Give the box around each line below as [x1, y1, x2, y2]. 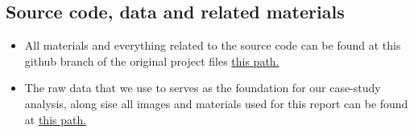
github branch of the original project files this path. [24, 52, 279, 69]
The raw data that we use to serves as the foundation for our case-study [24, 79, 381, 96]
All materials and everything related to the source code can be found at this [24, 37, 401, 54]
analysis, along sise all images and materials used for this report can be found [24, 95, 408, 111]
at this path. [24, 111, 87, 127]
